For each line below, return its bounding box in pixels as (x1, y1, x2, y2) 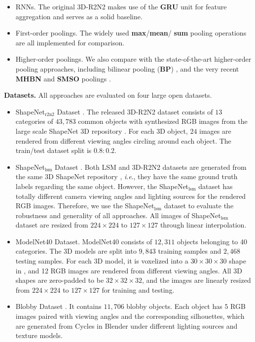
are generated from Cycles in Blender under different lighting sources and (15, 320, 238, 331)
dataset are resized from (15, 220, 88, 230)
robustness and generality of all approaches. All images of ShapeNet (15, 210, 221, 220)
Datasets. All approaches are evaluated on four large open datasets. (4, 90, 212, 100)
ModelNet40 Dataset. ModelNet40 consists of (15, 236, 152, 246)
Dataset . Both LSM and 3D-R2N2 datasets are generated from (55, 161, 247, 172)
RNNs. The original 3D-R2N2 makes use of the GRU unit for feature (15, 1, 227, 11)
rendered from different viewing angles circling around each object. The (15, 135, 231, 146)
